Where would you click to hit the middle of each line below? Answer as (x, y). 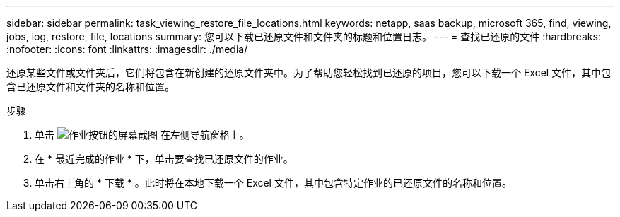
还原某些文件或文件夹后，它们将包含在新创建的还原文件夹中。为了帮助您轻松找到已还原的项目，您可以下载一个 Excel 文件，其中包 (309, 72)
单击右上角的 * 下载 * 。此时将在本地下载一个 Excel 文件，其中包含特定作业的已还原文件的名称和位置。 (273, 183)
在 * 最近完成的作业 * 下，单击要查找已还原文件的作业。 (164, 159)
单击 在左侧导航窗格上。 (142, 135)
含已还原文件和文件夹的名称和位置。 (90, 87)
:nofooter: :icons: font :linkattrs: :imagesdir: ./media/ (127, 49)
